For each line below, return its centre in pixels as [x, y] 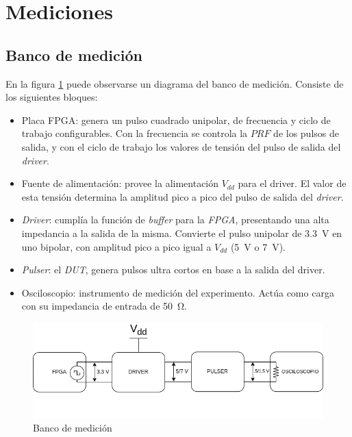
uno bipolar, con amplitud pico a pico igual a [116, 246]
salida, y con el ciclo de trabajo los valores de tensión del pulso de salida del [181, 146]
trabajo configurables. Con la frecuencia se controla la [135, 133]
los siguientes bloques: [52, 97]
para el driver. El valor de [292, 183]
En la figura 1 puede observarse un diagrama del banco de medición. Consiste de [175, 83]
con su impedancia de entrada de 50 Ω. [104, 306]
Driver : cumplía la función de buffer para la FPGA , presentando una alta [175, 220]
